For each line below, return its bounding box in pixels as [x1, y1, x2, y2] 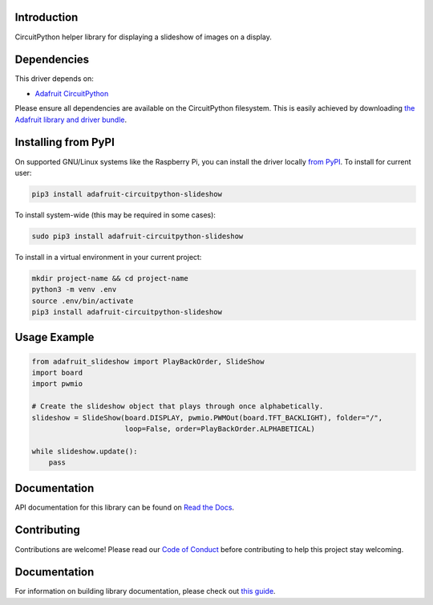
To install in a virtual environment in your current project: [14, 252, 202, 262]
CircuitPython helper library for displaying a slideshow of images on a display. [14, 32, 273, 42]
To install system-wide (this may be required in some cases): [14, 209, 216, 220]
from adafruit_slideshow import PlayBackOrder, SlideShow [31, 357, 265, 366]
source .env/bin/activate [31, 296, 134, 305]
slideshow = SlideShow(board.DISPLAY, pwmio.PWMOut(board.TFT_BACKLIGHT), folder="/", [31, 413, 383, 422]
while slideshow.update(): [31, 446, 138, 456]
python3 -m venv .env [31, 285, 117, 294]
